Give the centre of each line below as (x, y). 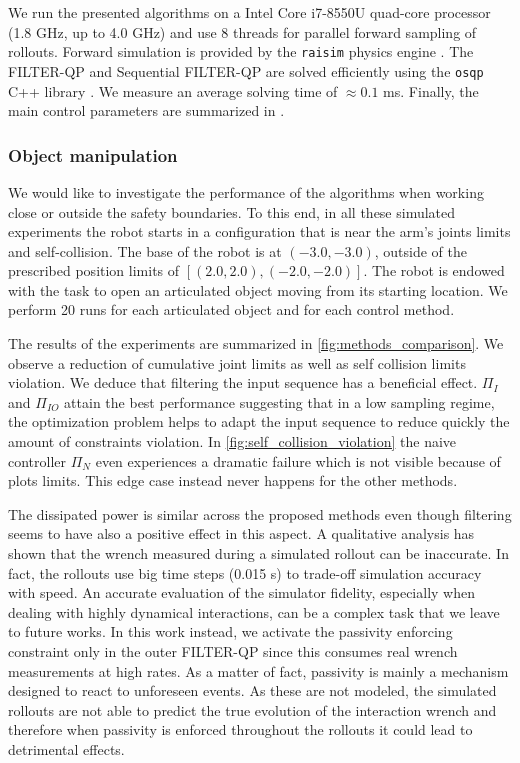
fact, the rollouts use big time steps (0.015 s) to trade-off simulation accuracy (245, 572)
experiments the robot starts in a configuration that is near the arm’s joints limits (259, 231)
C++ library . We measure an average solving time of (173, 90)
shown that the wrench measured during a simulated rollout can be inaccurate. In (258, 553)
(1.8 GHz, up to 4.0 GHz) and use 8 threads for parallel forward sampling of (242, 31)
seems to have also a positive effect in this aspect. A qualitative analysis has (241, 533)
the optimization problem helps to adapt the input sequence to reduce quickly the (259, 421)
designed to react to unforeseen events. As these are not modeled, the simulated (252, 690)
